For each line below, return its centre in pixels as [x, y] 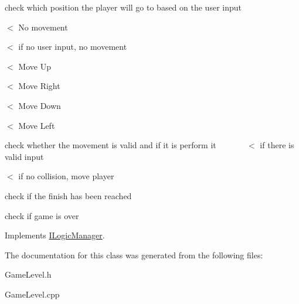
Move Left [37, 125]
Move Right [39, 86]
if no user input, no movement [73, 47]
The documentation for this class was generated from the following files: [134, 255]
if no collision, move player [66, 176]
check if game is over [42, 215]
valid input [24, 156]
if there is [277, 145]
